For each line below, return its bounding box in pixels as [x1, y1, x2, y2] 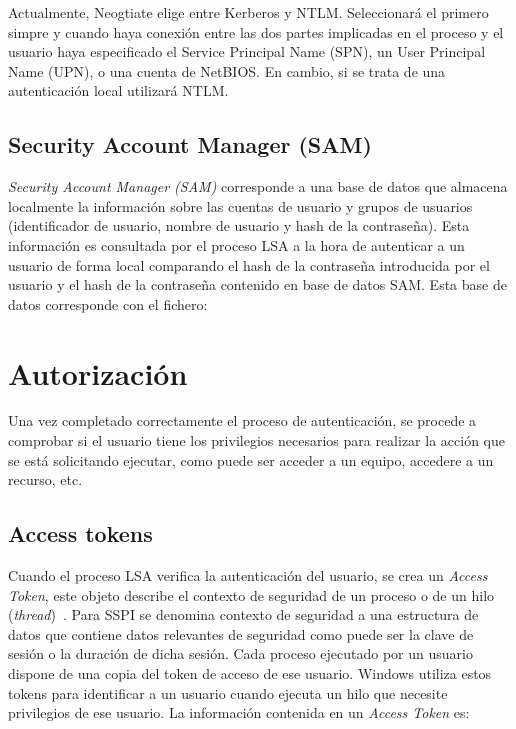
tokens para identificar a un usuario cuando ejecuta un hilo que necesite [8, 682, 448, 703]
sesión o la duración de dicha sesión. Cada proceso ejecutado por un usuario [8, 643, 473, 664]
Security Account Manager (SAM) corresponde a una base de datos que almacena [8, 176, 508, 197]
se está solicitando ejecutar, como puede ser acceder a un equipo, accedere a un [8, 449, 494, 470]
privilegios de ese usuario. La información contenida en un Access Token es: [8, 702, 470, 723]
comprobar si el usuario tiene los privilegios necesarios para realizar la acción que [8, 430, 505, 451]
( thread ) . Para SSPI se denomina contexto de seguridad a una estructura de [8, 604, 479, 625]
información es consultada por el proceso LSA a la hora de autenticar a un [8, 234, 465, 255]
